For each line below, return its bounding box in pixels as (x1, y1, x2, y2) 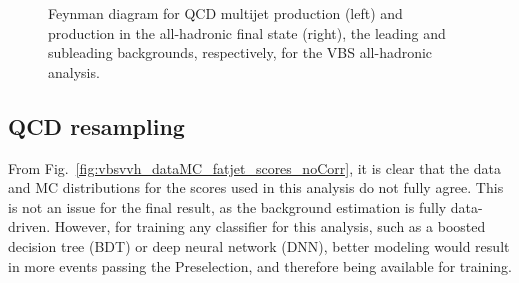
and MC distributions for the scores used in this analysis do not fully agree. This (8, 177, 504, 198)
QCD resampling (8, 110, 185, 141)
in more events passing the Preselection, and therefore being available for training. (8, 255, 512, 276)
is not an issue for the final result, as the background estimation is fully (8, 196, 447, 217)
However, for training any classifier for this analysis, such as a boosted (54, 216, 486, 237)
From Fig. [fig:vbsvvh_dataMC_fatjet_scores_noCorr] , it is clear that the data (8, 157, 501, 178)
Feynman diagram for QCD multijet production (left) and (48, 3, 403, 23)
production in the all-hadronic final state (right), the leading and (48, 22, 446, 43)
